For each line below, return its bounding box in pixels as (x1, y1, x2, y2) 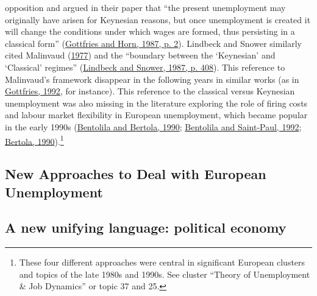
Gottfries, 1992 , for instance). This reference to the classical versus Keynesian (5, 85, 295, 97)
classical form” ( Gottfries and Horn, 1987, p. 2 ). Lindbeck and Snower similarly (5, 37, 302, 49)
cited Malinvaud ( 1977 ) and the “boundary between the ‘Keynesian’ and (5, 49, 276, 62)
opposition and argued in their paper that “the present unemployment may (5, 1, 286, 13)
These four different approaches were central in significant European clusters (19, 256, 305, 269)
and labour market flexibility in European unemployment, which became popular (5, 108, 308, 121)
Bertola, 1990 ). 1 (5, 133, 64, 147)
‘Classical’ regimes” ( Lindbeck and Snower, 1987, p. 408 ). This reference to (5, 60, 285, 73)
